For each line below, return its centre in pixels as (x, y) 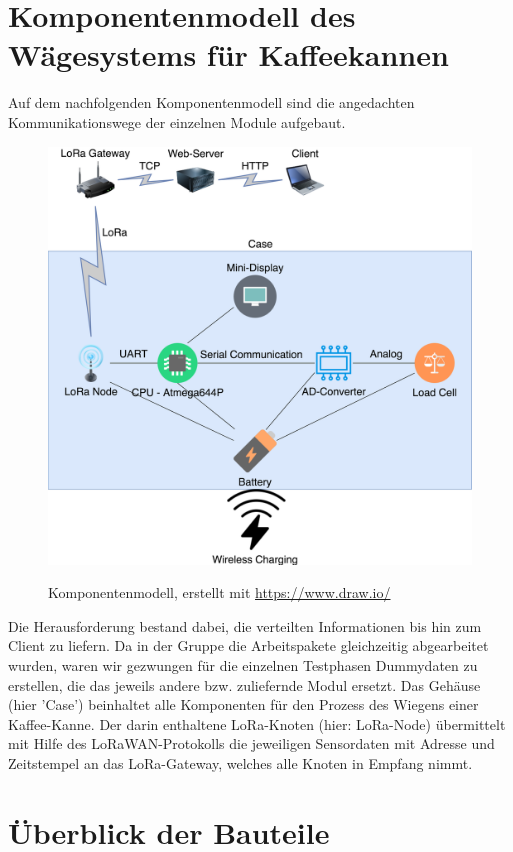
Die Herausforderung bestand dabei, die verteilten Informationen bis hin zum (245, 625)
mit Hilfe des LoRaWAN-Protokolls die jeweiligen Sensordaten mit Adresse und (251, 743)
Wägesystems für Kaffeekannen (228, 54)
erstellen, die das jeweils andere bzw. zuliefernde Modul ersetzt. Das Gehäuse (244, 684)
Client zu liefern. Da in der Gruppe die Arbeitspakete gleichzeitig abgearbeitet (248, 645)
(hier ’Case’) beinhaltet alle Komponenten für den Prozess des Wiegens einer (243, 704)
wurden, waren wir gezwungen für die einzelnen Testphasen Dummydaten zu (243, 665)
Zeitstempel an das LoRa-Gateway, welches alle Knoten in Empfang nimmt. (240, 763)
